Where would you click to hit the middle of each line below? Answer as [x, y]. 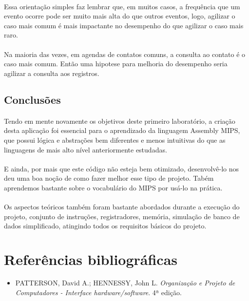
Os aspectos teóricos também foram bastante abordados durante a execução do [122, 207]
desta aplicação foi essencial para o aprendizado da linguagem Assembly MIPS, [122, 130]
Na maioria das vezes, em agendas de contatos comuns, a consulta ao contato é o [125, 54]
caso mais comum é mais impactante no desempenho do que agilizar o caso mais [124, 25]
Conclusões [32, 99]
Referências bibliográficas [91, 259]
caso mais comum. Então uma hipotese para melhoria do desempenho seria [116, 64]
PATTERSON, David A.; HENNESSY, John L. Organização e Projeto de [125, 282]
